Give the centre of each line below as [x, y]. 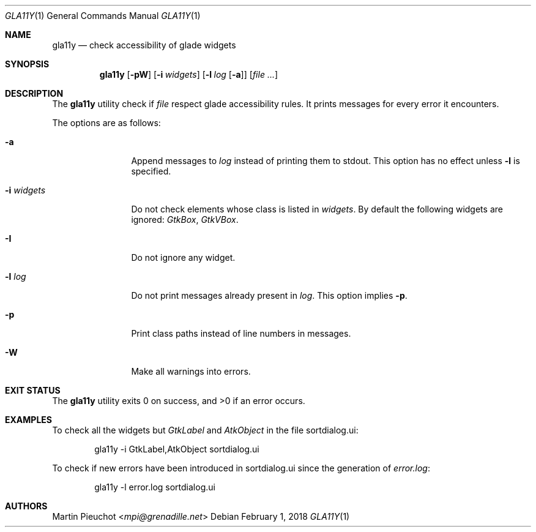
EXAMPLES [28, 420]
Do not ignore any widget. [183, 257]
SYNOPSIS [27, 64]
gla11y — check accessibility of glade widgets [144, 45]
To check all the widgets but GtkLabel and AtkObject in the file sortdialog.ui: [205, 430]
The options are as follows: [106, 123]
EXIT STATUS [33, 390]
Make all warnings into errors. [191, 371]
